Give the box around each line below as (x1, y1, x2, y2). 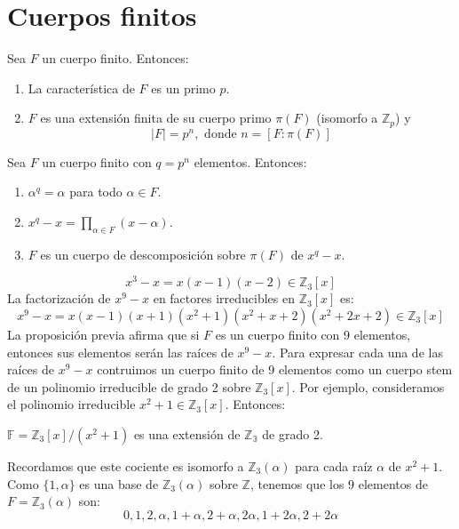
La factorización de (7, 289, 111, 308)
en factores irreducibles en (153, 289, 295, 308)
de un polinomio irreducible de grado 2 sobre (7, 377, 251, 396)
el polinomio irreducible (7, 395, 136, 413)
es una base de (79, 474, 159, 493)
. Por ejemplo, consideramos (291, 377, 445, 396)
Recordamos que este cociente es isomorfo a (7, 456, 244, 475)
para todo (69, 182, 123, 201)
